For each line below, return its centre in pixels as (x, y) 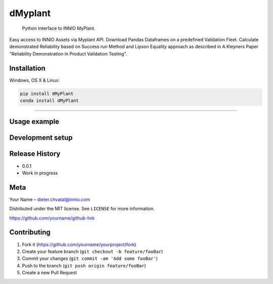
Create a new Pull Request (50, 273)
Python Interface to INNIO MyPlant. (59, 28)
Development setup (41, 138)
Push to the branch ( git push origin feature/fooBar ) (84, 265)
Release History (35, 154)
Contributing (30, 232)
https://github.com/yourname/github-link (52, 218)
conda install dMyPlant (50, 101)
